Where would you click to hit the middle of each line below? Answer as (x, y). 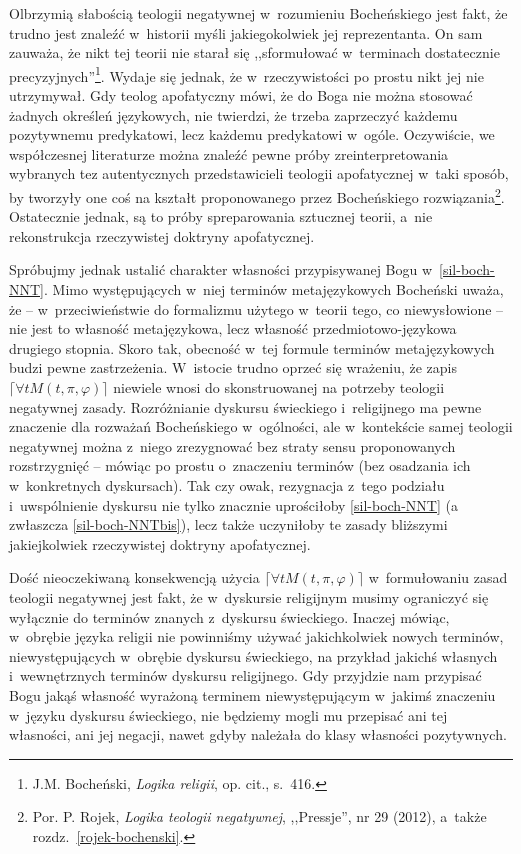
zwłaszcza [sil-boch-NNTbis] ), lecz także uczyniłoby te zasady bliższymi (228, 524)
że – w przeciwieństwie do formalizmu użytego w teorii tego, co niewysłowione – (256, 308)
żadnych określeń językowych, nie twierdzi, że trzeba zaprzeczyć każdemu (233, 114)
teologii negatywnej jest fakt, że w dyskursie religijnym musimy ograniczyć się (249, 596)
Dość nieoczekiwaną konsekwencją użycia (134, 577)
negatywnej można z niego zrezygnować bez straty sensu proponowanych (232, 445)
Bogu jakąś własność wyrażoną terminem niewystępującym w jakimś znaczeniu (252, 694)
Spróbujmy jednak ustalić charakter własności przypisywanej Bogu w (221, 269)
